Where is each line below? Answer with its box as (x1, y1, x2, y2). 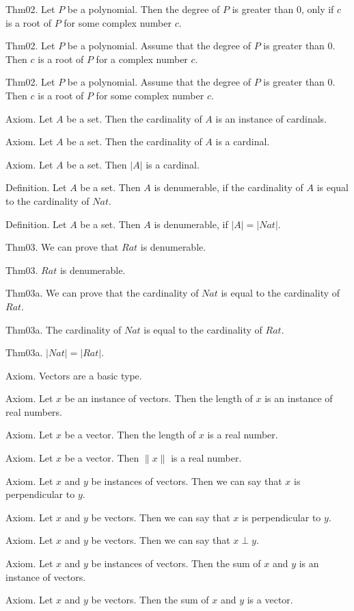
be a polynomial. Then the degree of (67, 2, 220, 16)
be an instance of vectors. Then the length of (64, 391, 253, 406)
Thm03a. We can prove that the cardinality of (5, 286, 199, 300)
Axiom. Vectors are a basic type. (5, 368, 142, 382)
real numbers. (5, 404, 62, 419)
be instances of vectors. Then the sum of (91, 556, 261, 571)
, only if (301, 2, 334, 16)
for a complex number (96, 51, 188, 66)
